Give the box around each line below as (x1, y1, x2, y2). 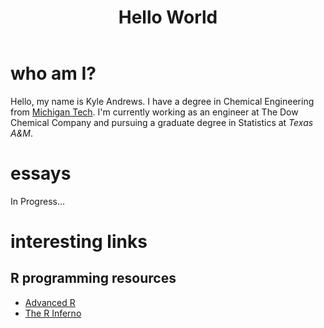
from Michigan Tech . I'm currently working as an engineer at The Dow (10, 106, 299, 118)
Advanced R (24, 296, 76, 308)
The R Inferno (24, 307, 82, 319)
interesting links (10, 231, 148, 253)
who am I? (10, 62, 97, 85)
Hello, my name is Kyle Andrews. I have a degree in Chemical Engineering (10, 95, 315, 107)
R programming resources (10, 270, 177, 287)
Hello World (118, 6, 218, 29)
